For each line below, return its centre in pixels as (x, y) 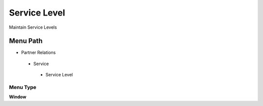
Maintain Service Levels (33, 27)
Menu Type (23, 87)
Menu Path (26, 41)
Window (18, 97)
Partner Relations (38, 53)
